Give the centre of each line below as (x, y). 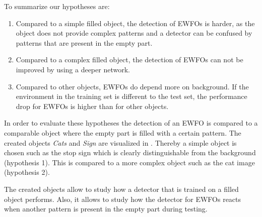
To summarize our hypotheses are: (57, 6)
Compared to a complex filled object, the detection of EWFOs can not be (129, 60)
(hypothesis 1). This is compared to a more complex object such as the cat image (129, 162)
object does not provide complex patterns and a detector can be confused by (134, 33)
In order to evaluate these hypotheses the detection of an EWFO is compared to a (131, 123)
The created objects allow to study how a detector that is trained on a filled (121, 189)
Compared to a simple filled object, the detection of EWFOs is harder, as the (135, 23)
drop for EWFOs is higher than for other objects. (92, 106)
